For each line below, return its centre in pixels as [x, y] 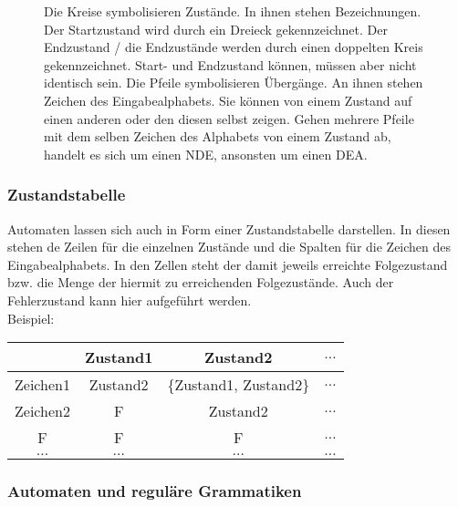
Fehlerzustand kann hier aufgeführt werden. [130, 300]
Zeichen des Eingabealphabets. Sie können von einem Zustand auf [228, 100]
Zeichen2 [42, 411]
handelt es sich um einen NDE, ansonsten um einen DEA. [206, 154]
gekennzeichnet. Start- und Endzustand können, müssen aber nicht [230, 64]
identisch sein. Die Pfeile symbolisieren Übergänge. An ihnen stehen [234, 83]
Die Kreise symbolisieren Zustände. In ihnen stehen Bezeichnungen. [233, 11]
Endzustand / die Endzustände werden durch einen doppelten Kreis [234, 47]
